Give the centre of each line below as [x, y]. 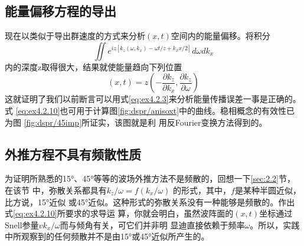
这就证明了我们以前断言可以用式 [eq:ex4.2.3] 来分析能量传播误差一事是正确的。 [153, 99]
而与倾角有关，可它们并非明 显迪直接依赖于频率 [152, 224]
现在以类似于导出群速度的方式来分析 [75, 36]
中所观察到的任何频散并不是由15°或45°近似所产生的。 [107, 236]
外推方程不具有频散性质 [73, 154]
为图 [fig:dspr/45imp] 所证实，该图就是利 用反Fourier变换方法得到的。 [136, 122]
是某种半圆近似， [268, 190]
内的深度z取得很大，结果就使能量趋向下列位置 [94, 66]
